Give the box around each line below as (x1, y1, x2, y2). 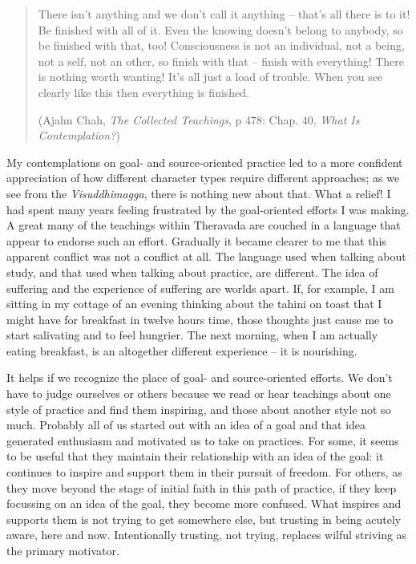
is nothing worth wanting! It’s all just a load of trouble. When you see (38, 68, 383, 85)
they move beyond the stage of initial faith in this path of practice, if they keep (6, 479, 397, 496)
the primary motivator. (6, 542, 119, 558)
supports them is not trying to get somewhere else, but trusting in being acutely (6, 510, 402, 527)
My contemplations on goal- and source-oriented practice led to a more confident (6, 153, 403, 170)
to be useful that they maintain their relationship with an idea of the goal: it (6, 448, 384, 465)
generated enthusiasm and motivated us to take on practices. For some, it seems (6, 432, 399, 448)
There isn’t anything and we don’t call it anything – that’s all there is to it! (38, 6, 410, 22)
